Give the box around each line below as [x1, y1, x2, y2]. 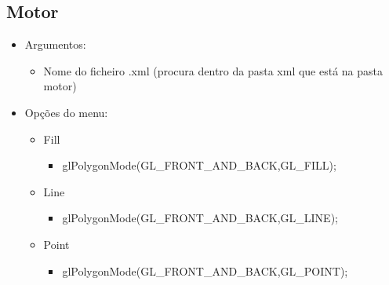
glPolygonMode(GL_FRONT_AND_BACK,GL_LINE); [62, 210, 338, 226]
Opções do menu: [24, 104, 108, 120]
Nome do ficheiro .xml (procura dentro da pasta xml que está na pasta [43, 62, 384, 79]
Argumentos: [24, 36, 86, 53]
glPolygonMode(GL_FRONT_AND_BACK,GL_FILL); [62, 157, 336, 174]
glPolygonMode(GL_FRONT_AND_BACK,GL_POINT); [62, 262, 348, 279]
